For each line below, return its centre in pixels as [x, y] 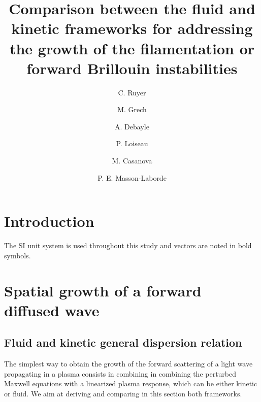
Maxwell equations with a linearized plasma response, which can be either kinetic [131, 383]
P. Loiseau [132, 143]
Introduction [49, 221]
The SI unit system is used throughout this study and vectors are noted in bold [128, 245]
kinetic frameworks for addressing [132, 28]
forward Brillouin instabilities [132, 68]
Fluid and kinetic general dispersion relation [123, 342]
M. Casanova [132, 161]
